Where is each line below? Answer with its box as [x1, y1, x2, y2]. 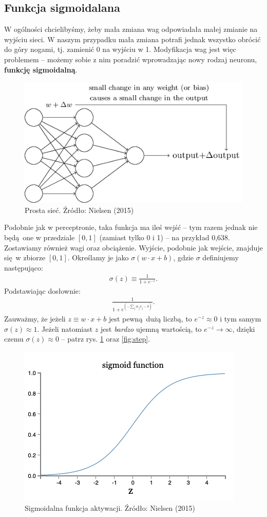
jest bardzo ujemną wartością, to [101, 323, 202, 334]
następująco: [4, 262, 43, 273]
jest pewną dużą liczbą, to [108, 313, 192, 324]
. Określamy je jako [67, 252, 129, 263]
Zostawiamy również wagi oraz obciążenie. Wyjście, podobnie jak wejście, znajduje [4, 242, 263, 253]
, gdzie [173, 252, 194, 263]
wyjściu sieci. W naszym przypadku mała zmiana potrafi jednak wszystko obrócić [4, 33, 261, 44]
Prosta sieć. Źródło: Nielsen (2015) [25, 204, 134, 215]
